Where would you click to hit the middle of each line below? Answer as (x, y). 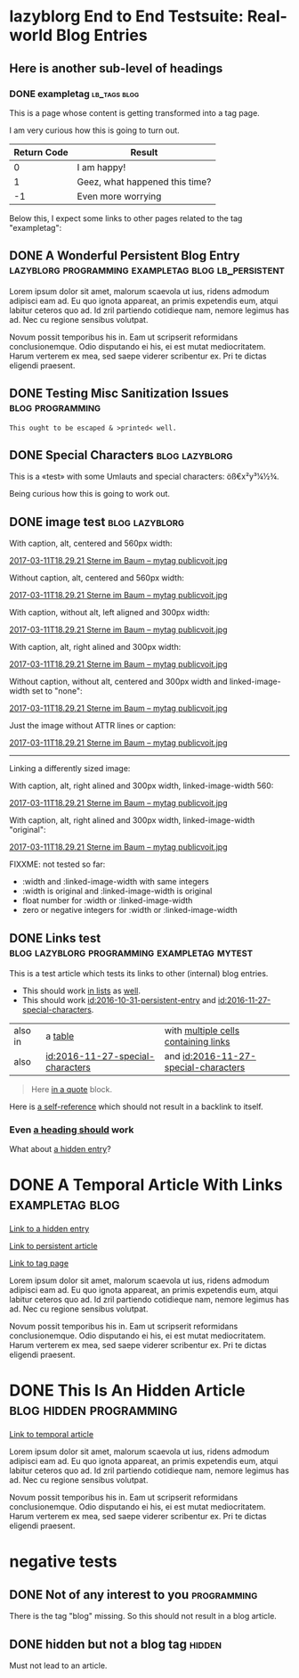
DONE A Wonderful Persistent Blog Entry (125, 256)
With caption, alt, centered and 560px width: (91, 543)
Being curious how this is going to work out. (90, 494)
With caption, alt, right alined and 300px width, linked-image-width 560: (141, 786)
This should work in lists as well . (81, 991)
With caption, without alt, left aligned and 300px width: (110, 613)
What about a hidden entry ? (60, 1149)
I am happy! (101, 167)
